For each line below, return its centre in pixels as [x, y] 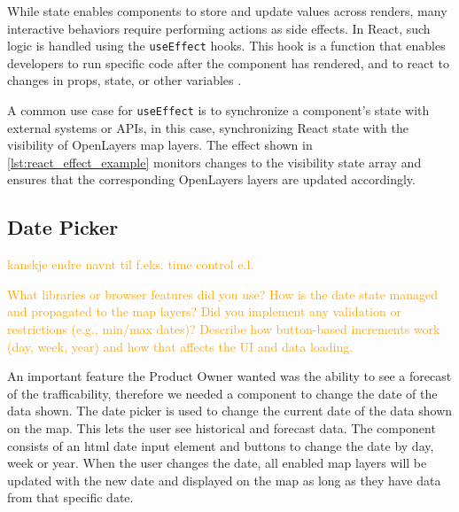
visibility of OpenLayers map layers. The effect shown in [160, 145]
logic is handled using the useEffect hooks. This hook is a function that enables [226, 46]
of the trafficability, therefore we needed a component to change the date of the [222, 393]
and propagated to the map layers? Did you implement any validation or [204, 311]
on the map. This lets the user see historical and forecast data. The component [222, 428]
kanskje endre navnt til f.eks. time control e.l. [131, 264]
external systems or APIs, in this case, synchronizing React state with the [208, 127]
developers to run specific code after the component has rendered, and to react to [228, 62]
